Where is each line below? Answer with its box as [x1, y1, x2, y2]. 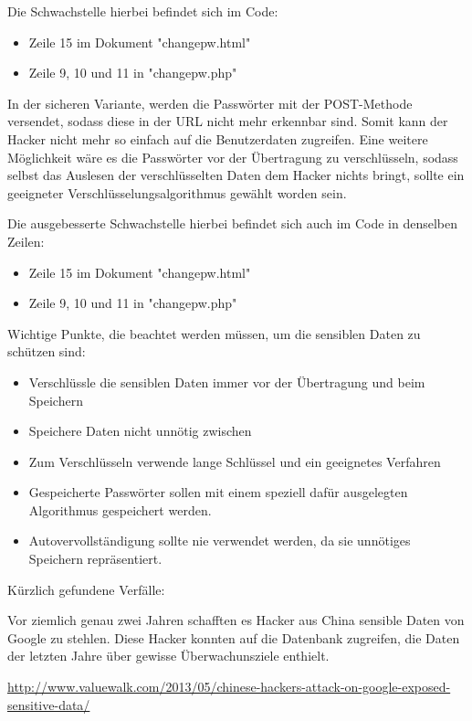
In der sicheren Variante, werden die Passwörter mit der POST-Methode [7, 93, 413, 112]
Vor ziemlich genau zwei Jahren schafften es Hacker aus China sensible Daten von [7, 610, 465, 630]
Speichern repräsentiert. [28, 549, 163, 568]
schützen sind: [7, 342, 86, 361]
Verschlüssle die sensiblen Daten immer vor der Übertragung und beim [28, 372, 425, 391]
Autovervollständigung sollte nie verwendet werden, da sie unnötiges [28, 531, 411, 550]
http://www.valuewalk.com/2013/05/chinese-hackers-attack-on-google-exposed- [7, 677, 451, 696]
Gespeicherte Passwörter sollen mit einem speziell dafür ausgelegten [28, 482, 408, 502]
